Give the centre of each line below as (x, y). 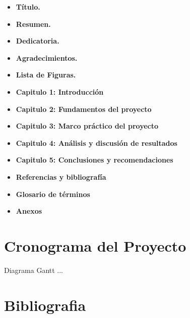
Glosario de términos (53, 194)
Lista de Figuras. (46, 75)
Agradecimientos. (47, 57)
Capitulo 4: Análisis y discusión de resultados (97, 143)
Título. (28, 7)
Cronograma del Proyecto (95, 245)
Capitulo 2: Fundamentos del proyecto (84, 109)
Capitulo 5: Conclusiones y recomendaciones (94, 160)
